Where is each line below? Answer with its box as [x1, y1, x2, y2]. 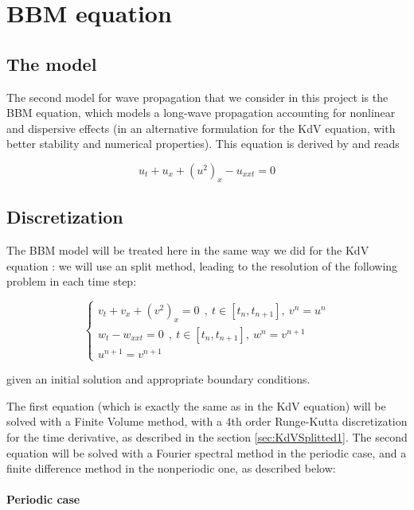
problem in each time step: [6, 273, 137, 290]
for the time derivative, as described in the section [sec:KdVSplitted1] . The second [6, 428, 408, 445]
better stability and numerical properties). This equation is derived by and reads [6, 135, 400, 152]
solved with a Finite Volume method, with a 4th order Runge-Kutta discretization [6, 413, 408, 430]
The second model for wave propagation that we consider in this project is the [6, 88, 389, 105]
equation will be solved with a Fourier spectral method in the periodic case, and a [6, 444, 407, 461]
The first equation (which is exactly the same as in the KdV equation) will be [6, 397, 386, 414]
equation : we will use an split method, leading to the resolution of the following [6, 257, 398, 274]
